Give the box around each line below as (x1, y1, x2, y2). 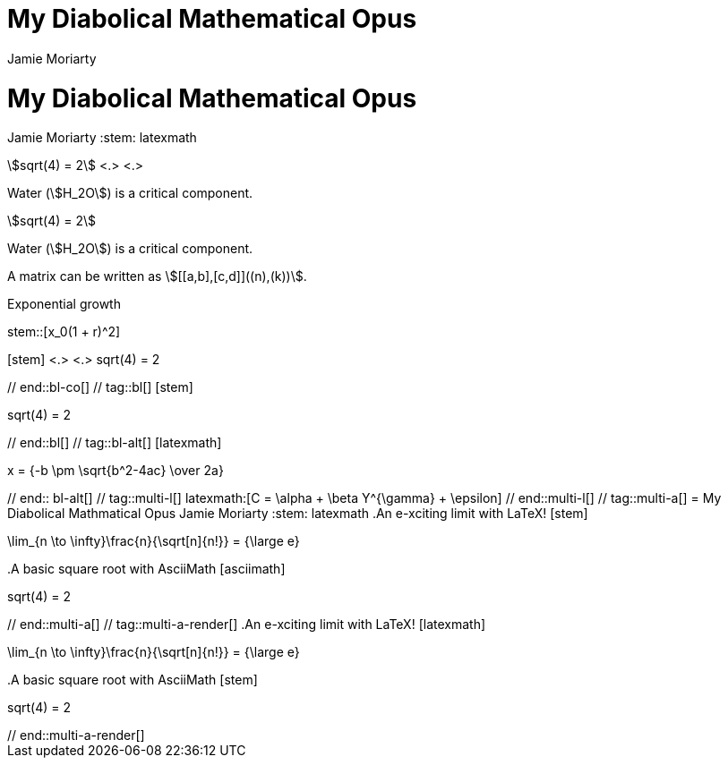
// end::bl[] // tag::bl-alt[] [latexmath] (7, 435, 222, 451)
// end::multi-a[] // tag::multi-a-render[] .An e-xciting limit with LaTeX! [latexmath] (7, 616, 486, 633)
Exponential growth (7, 296, 121, 312)
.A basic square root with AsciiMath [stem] (7, 672, 258, 688)
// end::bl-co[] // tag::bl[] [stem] (7, 379, 193, 395)
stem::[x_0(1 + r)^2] (7, 324, 121, 340)
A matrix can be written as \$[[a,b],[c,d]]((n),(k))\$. (7, 268, 307, 285)
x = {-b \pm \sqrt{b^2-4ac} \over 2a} (7, 463, 224, 479)
